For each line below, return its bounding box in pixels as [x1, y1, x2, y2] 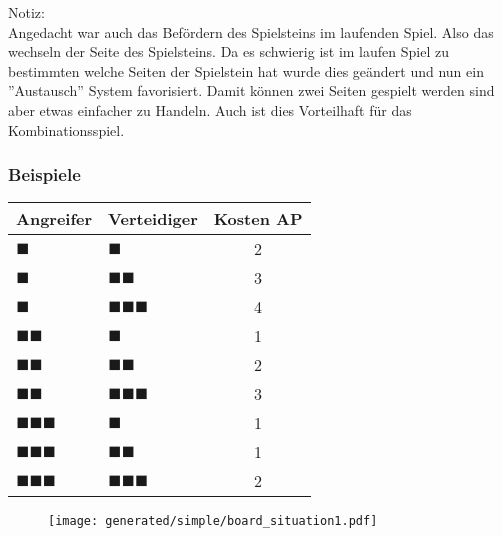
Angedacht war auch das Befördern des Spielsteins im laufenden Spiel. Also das [8, 21, 494, 42]
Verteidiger [108, 207, 198, 231]
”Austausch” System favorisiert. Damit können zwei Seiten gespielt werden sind [8, 80, 495, 101]
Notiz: [8, 2, 45, 22]
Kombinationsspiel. [8, 119, 125, 140]
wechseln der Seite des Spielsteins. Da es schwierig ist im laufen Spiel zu [8, 41, 449, 62]
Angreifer [16, 207, 93, 231]
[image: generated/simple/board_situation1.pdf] [48, 514, 378, 529]
